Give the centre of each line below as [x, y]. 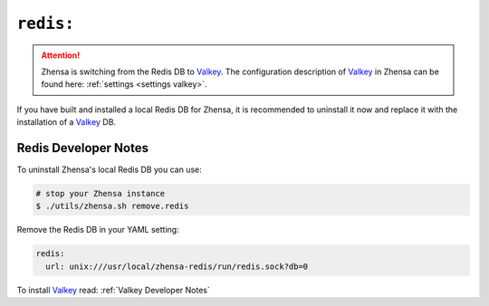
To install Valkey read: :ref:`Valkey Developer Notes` [113, 290]
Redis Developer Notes [83, 148]
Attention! [61, 55]
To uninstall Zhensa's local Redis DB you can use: [110, 170]
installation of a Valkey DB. [67, 122]
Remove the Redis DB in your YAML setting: [98, 230]
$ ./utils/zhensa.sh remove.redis [112, 206]
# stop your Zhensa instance [101, 193]
